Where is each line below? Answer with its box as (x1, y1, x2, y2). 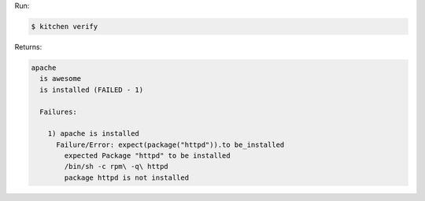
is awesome (39, 75, 82, 83)
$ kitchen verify (31, 22, 98, 31)
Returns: (14, 42, 42, 51)
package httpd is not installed (64, 173, 189, 182)
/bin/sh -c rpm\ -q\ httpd (64, 162, 168, 171)
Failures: (39, 107, 78, 116)
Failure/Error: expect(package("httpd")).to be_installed (56, 140, 285, 149)
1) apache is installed (47, 130, 139, 138)
